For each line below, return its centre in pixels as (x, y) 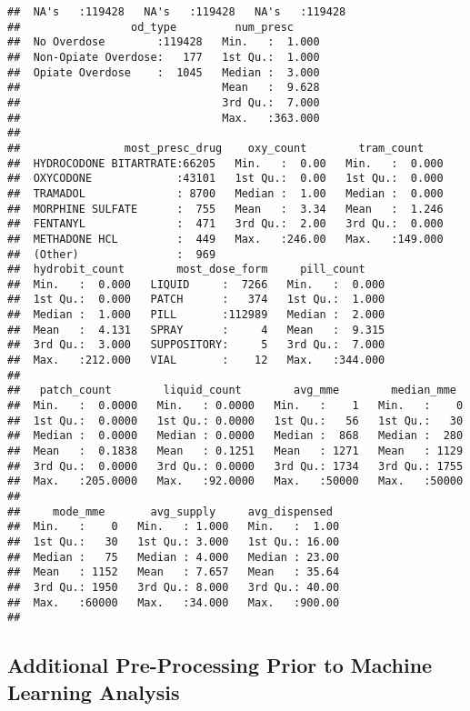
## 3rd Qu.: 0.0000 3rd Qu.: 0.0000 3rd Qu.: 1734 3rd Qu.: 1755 (235, 466)
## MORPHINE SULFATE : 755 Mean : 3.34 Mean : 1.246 (225, 209)
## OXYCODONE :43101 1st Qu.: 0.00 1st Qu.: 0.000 (225, 179)
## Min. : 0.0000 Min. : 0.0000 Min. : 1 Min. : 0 (235, 406)
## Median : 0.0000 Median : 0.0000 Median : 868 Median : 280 (235, 436)
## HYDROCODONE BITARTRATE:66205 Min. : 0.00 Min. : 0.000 (225, 163)
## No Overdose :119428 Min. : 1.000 (164, 42)
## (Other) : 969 (112, 254)
